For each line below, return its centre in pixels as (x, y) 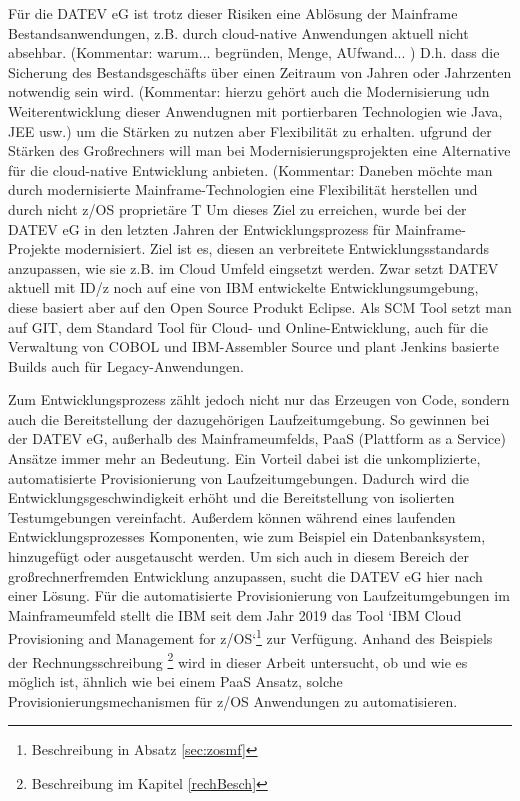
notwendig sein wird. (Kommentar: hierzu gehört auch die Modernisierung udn (249, 91)
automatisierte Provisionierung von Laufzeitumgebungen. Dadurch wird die (239, 477)
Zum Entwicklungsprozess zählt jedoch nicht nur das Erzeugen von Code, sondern (259, 399)
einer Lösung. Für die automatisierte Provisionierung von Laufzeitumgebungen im (259, 595)
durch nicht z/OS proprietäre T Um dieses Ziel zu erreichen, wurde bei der (237, 208)
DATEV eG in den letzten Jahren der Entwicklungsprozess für (199, 228)
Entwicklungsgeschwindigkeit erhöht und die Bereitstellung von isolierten (231, 497)
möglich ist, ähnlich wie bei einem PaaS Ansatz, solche (175, 680)
